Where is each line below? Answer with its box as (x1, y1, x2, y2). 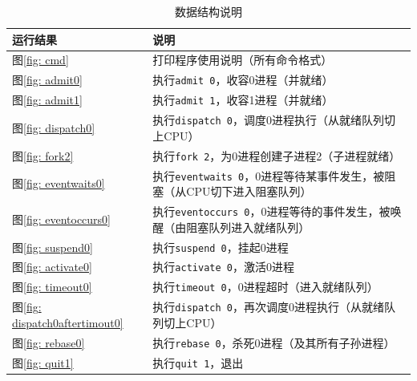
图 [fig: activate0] (12, 258, 92, 275)
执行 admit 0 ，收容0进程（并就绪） (152, 71, 334, 88)
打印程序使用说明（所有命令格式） (152, 51, 333, 68)
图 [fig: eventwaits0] (12, 175, 105, 192)
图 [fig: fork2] (12, 147, 74, 164)
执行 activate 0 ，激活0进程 (152, 258, 294, 275)
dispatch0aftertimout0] (12, 314, 123, 330)
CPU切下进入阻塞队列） (186, 183, 312, 200)
